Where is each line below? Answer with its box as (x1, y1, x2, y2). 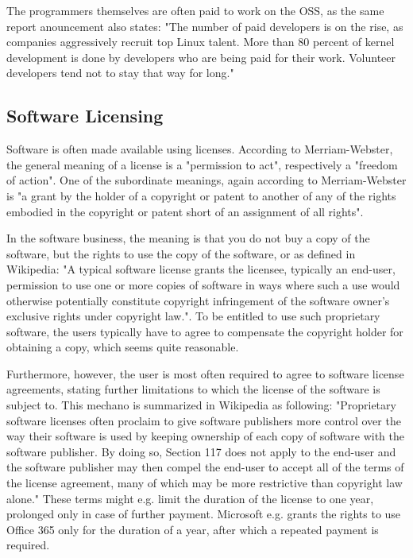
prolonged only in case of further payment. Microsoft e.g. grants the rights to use (6, 506, 401, 522)
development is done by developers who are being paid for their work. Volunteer (6, 48, 396, 65)
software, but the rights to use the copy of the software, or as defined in (6, 245, 356, 262)
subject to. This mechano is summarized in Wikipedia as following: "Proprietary (6, 397, 396, 413)
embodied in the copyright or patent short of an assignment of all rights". (6, 203, 364, 219)
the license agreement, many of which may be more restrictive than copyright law (6, 475, 403, 491)
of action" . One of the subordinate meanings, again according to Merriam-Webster (6, 172, 407, 188)
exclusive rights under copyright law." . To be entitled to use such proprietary (6, 308, 380, 324)
